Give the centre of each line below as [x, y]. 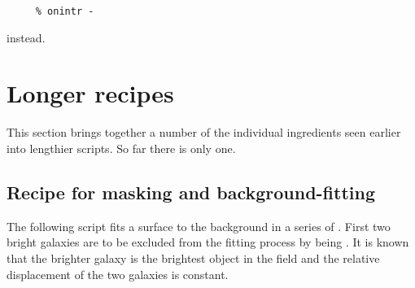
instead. [26, 37]
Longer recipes [90, 93]
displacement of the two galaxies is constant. [118, 274]
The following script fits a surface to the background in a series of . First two [199, 226]
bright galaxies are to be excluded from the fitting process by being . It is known [208, 242]
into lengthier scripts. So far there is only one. [121, 148]
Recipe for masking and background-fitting [191, 192]
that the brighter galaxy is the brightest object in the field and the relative [193, 257]
